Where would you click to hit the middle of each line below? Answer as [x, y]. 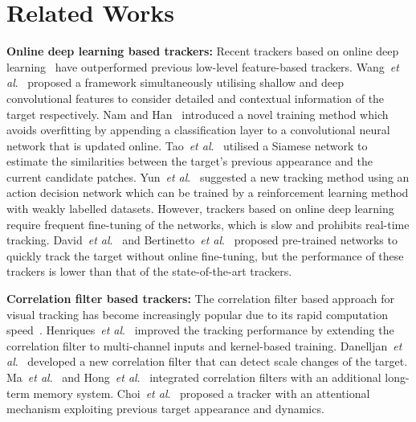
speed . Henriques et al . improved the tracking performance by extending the [200, 330]
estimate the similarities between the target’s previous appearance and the [190, 161]
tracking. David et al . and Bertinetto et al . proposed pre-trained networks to [202, 240]
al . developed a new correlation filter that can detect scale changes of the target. [207, 361]
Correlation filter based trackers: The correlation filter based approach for [200, 299]
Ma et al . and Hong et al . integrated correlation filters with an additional [194, 377]
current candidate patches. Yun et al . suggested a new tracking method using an [208, 176]
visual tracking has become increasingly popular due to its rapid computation [197, 314]
